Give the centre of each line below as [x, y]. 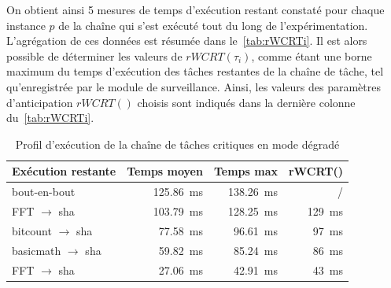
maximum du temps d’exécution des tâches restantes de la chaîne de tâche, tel [195, 71]
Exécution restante [64, 171]
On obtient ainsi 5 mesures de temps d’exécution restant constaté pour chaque [195, 9]
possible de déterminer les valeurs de [94, 55]
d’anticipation [40, 102]
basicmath [37, 250]
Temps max [245, 171]
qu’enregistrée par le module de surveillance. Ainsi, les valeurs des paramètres [194, 86]
